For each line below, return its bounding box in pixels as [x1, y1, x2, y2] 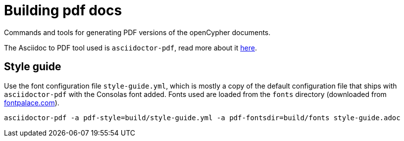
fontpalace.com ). [4, 98, 59, 107]
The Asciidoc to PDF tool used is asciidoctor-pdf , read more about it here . [4, 43, 257, 52]
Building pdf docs [4, 2, 122, 19]
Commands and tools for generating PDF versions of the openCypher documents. [4, 28, 271, 37]
